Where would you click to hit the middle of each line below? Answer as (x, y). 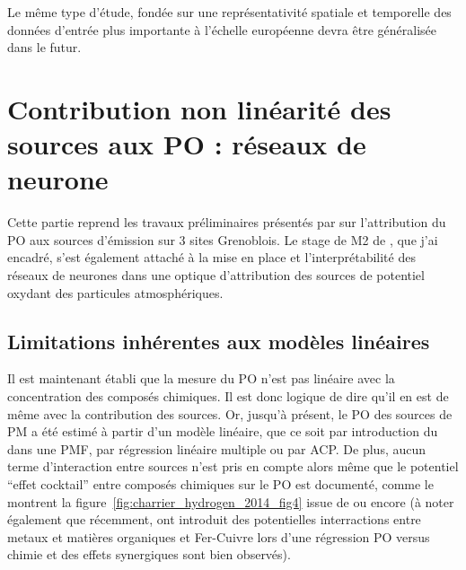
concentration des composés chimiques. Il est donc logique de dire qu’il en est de (228, 396)
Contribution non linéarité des (199, 108)
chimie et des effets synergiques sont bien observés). (149, 554)
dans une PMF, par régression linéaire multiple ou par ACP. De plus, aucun (217, 448)
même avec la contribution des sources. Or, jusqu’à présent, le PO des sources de (230, 413)
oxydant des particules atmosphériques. (115, 292)
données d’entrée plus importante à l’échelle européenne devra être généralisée (222, 29)
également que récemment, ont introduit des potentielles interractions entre (214, 519)
